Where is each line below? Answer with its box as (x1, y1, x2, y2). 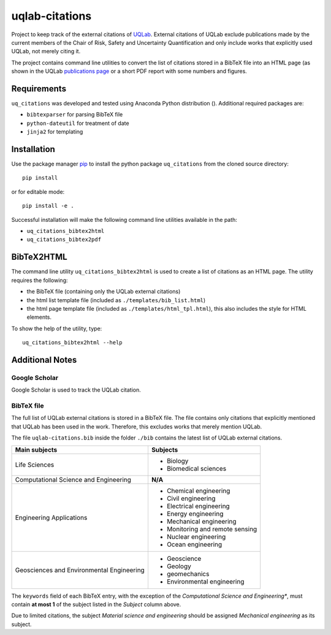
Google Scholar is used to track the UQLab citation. (11, 386, 141, 394)
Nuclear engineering (166, 532, 226, 541)
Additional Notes (11, 354, 77, 365)
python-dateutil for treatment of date (26, 120, 129, 127)
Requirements (11, 83, 67, 94)
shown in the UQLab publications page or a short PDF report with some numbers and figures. (11, 67, 248, 75)
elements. (26, 313, 52, 321)
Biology (166, 457, 189, 465)
